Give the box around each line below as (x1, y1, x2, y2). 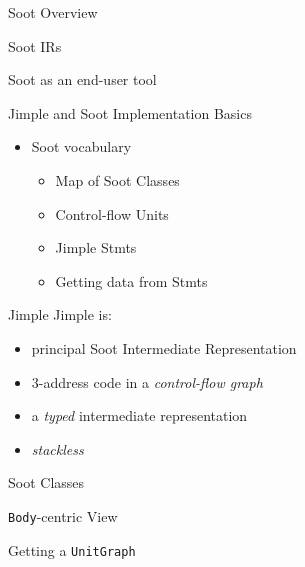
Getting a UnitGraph (8, 539, 136, 560)
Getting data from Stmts (55, 270, 208, 291)
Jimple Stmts (55, 237, 137, 258)
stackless (31, 438, 84, 459)
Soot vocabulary (31, 136, 132, 157)
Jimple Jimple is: (8, 304, 112, 325)
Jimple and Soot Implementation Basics (8, 102, 252, 123)
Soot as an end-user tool (8, 69, 157, 90)
